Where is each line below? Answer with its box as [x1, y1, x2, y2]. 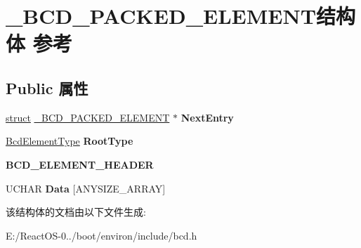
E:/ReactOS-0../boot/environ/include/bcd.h [6, 228, 197, 242]
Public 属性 [6, 77, 88, 98]
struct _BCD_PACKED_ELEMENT [6, 110, 170, 124]
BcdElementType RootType [6, 133, 133, 148]
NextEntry [180, 110, 234, 124]
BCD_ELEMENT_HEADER [6, 157, 154, 171]
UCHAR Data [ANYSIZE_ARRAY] [6, 181, 166, 195]
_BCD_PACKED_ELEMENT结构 [6, 1, 356, 30]
